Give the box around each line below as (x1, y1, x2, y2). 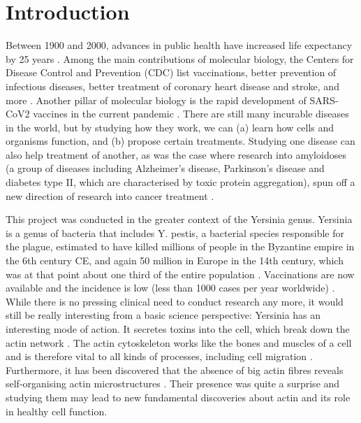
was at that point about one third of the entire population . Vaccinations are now (6, 266, 355, 281)
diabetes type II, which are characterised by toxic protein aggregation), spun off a (6, 175, 355, 189)
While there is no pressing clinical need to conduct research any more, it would (6, 294, 344, 308)
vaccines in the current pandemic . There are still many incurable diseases (33, 106, 349, 121)
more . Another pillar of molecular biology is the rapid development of (6, 92, 307, 107)
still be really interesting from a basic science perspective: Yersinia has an (6, 308, 321, 322)
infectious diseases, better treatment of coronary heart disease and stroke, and (6, 78, 339, 93)
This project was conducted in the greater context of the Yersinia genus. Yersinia (6, 212, 353, 227)
